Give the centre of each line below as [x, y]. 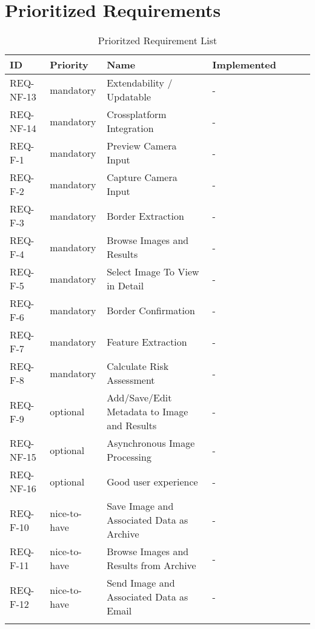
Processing [129, 457]
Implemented [244, 65]
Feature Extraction [147, 341]
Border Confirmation [151, 310]
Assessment [131, 380]
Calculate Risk [138, 366]
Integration [130, 128]
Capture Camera [142, 177]
